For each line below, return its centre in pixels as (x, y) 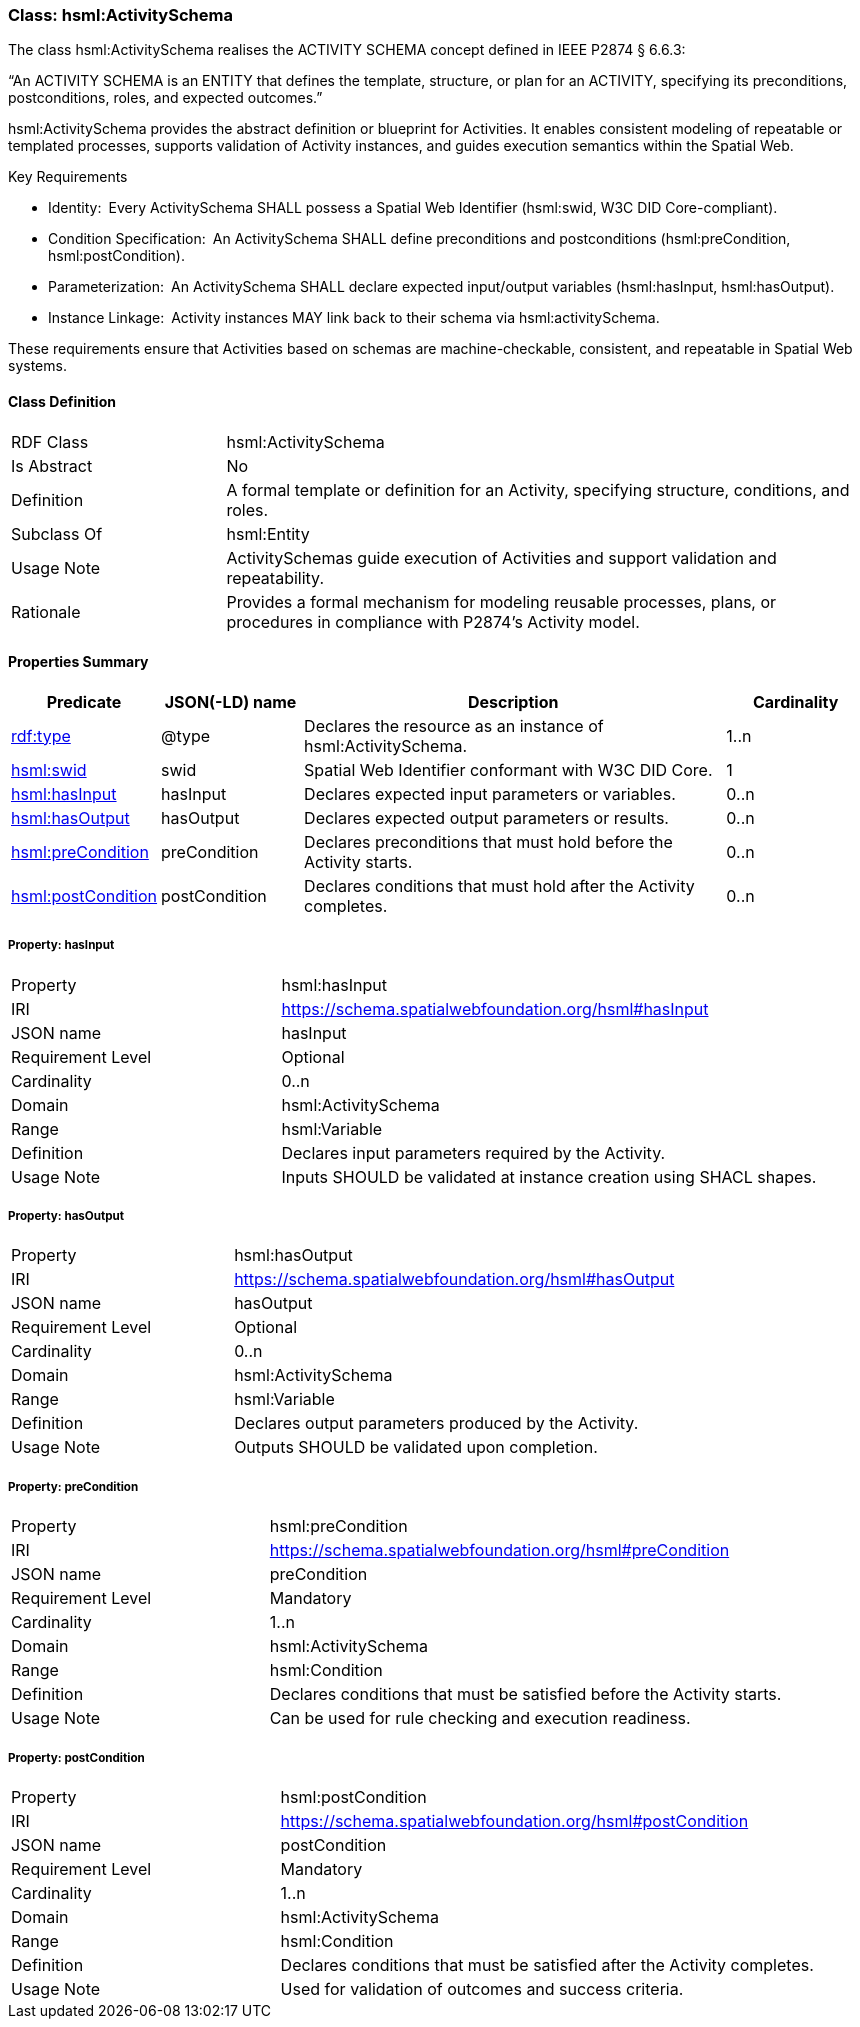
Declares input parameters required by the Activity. (473, 1152)
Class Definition (62, 401)
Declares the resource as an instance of (454, 725)
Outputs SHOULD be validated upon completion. (416, 1447)
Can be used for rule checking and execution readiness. (480, 1718)
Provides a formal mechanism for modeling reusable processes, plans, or (501, 601)
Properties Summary (78, 662)
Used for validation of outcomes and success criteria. (482, 1988)
